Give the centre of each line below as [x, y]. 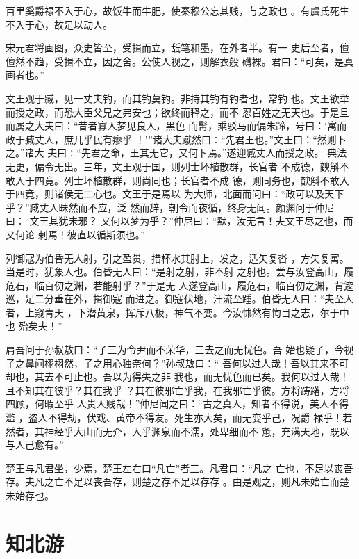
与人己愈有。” [35, 445]
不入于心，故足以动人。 [59, 24]
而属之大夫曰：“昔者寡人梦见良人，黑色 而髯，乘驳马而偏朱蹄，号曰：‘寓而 [176, 125]
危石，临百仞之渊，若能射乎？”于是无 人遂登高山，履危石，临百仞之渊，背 [175, 285]
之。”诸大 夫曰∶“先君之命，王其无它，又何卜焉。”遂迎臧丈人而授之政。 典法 [176, 153]
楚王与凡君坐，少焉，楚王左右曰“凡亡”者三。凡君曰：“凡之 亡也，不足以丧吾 [179, 468]
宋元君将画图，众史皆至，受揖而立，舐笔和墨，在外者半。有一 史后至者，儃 [177, 48]
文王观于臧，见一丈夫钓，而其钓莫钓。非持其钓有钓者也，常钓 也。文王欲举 [177, 98]
